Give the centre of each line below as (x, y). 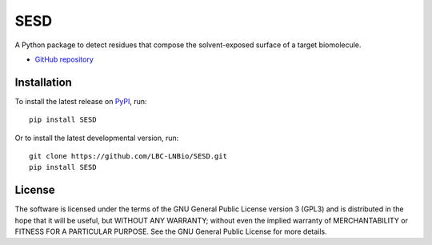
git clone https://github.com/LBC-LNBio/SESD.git (128, 157)
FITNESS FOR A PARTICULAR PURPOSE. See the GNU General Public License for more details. (171, 231)
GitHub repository (64, 59)
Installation (43, 82)
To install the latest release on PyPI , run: (81, 101)
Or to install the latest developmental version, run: (97, 138)
